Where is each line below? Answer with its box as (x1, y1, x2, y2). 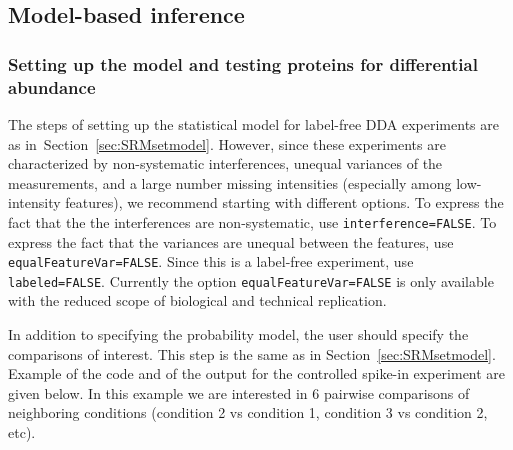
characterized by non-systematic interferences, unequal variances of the (8, 153, 443, 174)
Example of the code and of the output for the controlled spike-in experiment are (8, 363, 506, 384)
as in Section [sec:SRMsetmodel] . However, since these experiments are (8, 133, 446, 154)
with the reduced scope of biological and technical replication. (8, 290, 387, 311)
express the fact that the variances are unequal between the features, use (8, 231, 454, 252)
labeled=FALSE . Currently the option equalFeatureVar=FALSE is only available (8, 270, 494, 291)
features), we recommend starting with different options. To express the (65, 192, 504, 213)
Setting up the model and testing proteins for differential (8, 51, 478, 76)
